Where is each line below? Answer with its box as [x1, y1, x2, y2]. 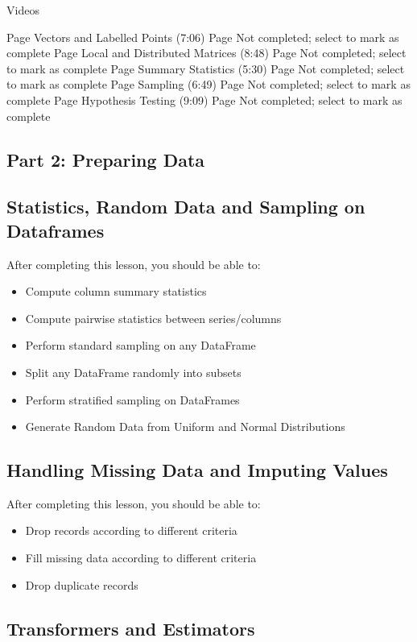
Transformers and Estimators [6, 615, 255, 640]
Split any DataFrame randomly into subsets [25, 363, 242, 380]
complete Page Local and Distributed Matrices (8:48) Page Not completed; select [6, 44, 407, 61]
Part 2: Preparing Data [6, 147, 205, 172]
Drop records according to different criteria [25, 522, 237, 539]
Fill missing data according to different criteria [25, 549, 257, 566]
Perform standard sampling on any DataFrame [25, 337, 256, 354]
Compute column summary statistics [25, 283, 207, 300]
